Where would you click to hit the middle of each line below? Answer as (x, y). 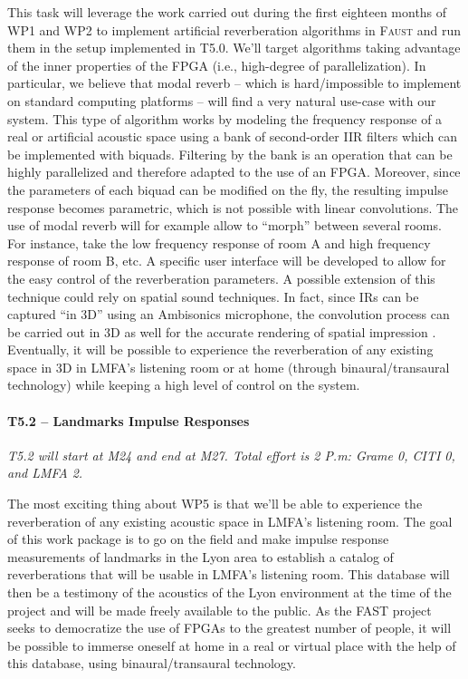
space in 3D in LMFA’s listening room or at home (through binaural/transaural (229, 367)
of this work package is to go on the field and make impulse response (198, 539)
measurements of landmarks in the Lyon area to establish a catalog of (201, 556)
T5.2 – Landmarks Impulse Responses (129, 420)
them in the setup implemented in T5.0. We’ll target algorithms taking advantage (234, 48)
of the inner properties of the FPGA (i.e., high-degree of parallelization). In (217, 65)
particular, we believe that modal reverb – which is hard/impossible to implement (234, 83)
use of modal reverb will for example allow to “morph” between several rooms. (224, 225)
